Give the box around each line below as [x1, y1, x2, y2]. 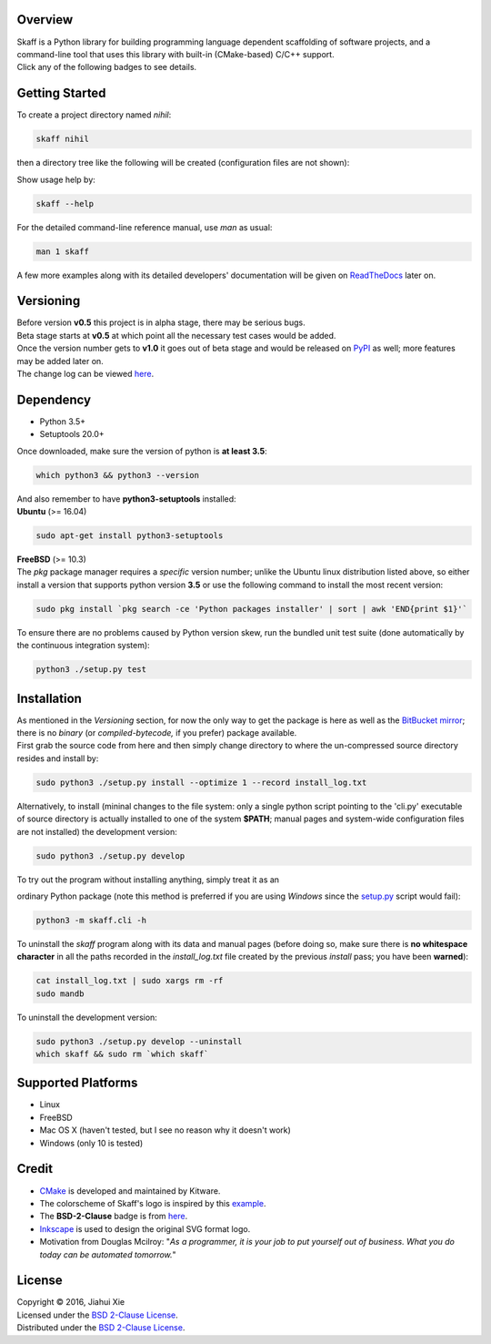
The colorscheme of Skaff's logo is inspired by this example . [39, 1197, 267, 1208]
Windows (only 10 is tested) [39, 1137, 144, 1148]
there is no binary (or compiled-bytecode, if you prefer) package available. [16, 728, 297, 738]
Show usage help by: [16, 174, 95, 185]
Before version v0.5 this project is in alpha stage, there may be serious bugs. [16, 317, 306, 328]
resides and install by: [16, 752, 99, 764]
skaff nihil [35, 134, 90, 145]
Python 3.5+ [39, 415, 86, 427]
